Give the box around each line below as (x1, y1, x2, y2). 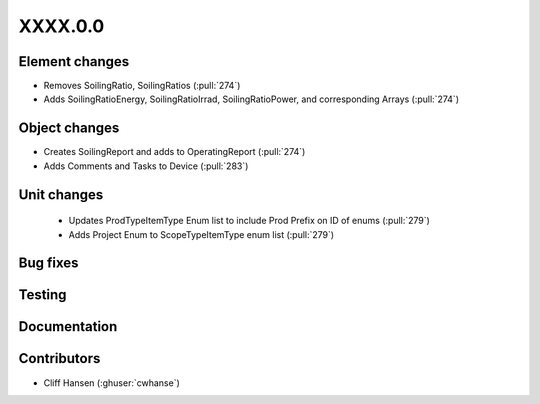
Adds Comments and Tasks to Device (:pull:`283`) (43, 160, 249, 172)
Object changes (18, 120, 120, 137)
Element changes (18, 53, 130, 70)
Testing (18, 286, 67, 304)
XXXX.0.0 (18, 15, 105, 37)
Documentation (18, 318, 118, 335)
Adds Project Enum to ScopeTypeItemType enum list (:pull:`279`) (68, 228, 335, 240)
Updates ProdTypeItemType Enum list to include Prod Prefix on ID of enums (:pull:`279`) (68, 215, 430, 227)
